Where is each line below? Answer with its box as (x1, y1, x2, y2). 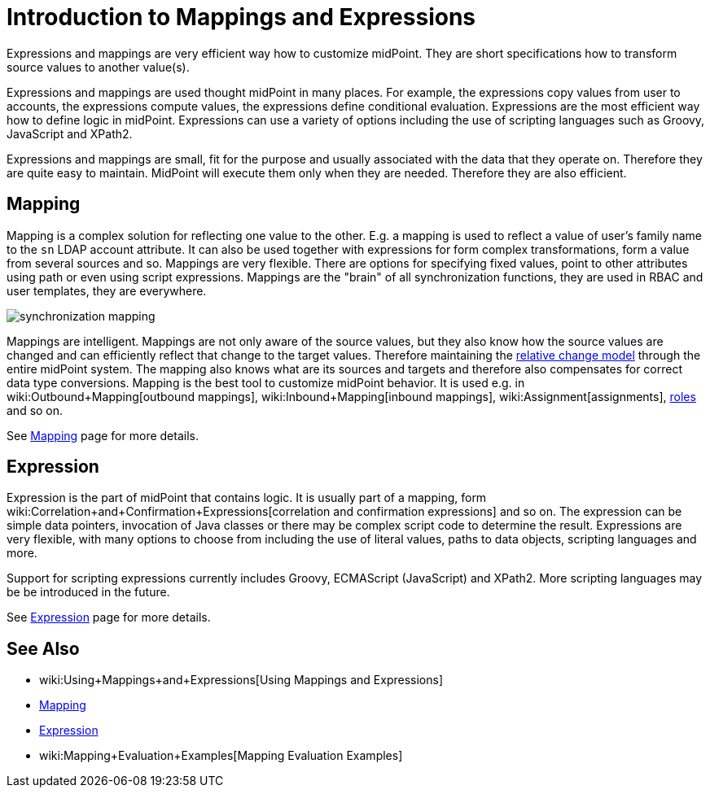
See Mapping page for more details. (7, 428, 199, 443)
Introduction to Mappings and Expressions (7, 3, 476, 31)
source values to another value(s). (7, 59, 190, 74)
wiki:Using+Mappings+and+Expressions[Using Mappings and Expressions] (39, 673, 443, 687)
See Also (7, 638, 80, 659)
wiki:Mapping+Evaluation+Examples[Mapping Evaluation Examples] (39, 748, 403, 763)
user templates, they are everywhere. (7, 283, 207, 298)
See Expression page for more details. (7, 610, 211, 625)
